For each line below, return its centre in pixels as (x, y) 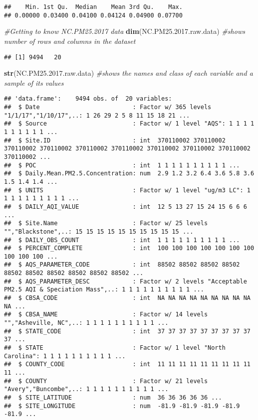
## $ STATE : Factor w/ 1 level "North (115, 348)
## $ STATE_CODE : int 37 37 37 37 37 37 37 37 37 (127, 331)
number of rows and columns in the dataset (70, 41)
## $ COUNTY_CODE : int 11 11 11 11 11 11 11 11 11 (127, 364)
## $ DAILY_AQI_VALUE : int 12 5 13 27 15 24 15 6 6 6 (126, 207)
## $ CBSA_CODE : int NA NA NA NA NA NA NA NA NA (127, 298)
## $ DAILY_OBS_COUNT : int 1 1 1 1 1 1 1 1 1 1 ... (122, 240)
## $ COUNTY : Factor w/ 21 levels (106, 381)
